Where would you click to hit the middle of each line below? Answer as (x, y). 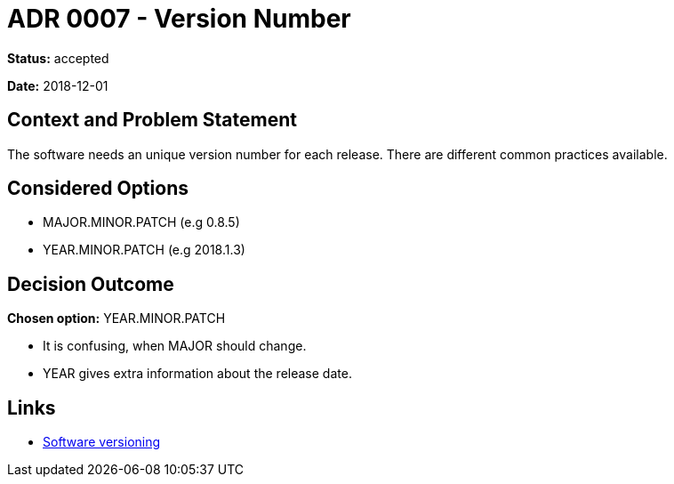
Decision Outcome (91, 284)
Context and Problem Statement (152, 120)
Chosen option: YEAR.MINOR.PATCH (116, 319)
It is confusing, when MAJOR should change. (175, 346)
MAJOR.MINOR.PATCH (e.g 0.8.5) (141, 222)
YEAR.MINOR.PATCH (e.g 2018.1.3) (144, 250)
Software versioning (102, 442)
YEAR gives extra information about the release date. (197, 374)
